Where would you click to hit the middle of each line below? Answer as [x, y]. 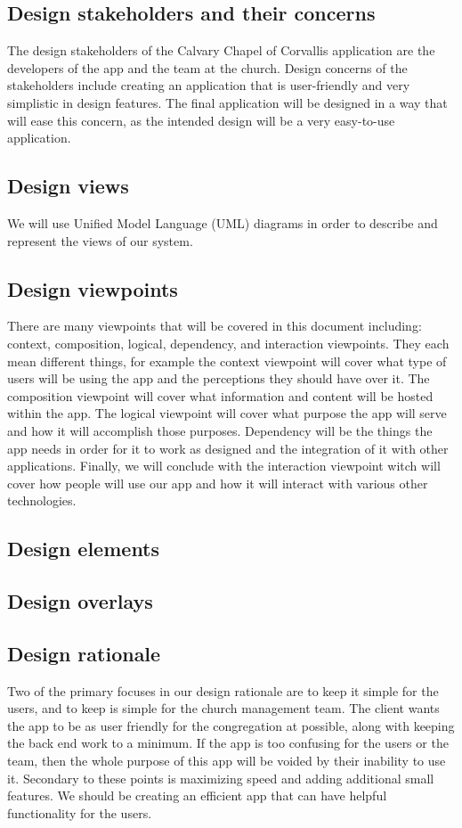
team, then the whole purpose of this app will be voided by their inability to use [227, 761]
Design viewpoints [93, 288]
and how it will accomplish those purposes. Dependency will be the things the [220, 430]
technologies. [42, 500]
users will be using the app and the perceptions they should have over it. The [219, 378]
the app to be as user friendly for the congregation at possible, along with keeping [231, 725]
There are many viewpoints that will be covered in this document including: [215, 326]
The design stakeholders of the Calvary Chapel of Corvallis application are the [221, 50]
